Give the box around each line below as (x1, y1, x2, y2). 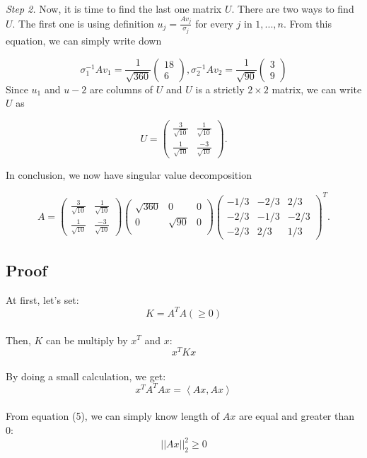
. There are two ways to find (231, 1, 354, 16)
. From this (283, 16, 332, 30)
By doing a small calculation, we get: (6, 368, 166, 383)
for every (195, 16, 233, 30)
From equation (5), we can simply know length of (6, 409, 220, 423)
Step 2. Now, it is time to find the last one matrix (6, 1, 222, 16)
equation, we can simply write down (6, 33, 162, 48)
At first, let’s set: (6, 292, 79, 307)
